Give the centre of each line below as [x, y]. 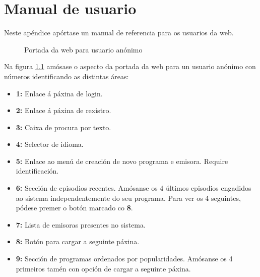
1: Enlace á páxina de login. [59, 93]
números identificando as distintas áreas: [67, 76]
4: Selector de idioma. [50, 144]
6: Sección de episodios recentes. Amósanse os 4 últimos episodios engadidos [134, 188]
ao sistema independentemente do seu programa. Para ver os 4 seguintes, [128, 198]
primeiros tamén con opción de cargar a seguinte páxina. [103, 268]
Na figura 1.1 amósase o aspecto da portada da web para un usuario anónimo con [130, 66]
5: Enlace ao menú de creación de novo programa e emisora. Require [122, 161]
